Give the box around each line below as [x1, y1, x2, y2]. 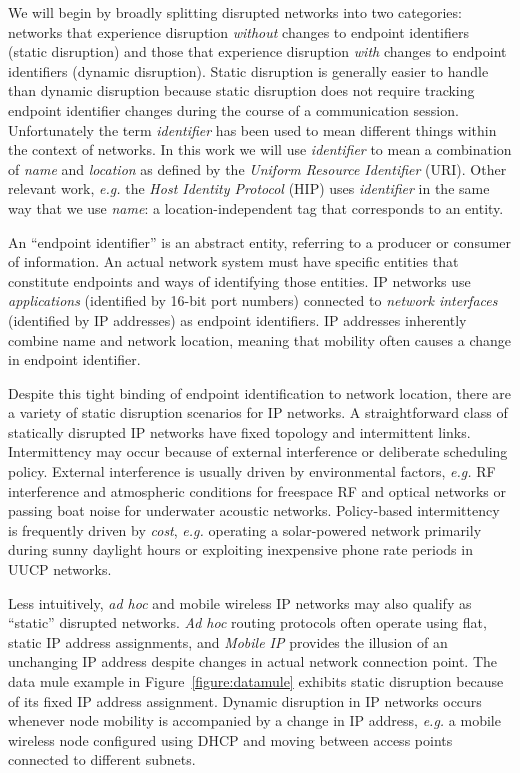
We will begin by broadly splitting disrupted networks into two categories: [8, 2, 462, 22]
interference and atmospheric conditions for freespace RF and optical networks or [8, 480, 506, 501]
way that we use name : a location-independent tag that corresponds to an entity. [8, 197, 504, 218]
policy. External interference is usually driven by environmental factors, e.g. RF [8, 461, 496, 482]
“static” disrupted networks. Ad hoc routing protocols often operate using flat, [8, 612, 487, 633]
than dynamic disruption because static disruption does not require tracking [8, 80, 475, 101]
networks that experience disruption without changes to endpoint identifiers [8, 21, 469, 42]
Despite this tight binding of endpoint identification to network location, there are [8, 382, 511, 403]
